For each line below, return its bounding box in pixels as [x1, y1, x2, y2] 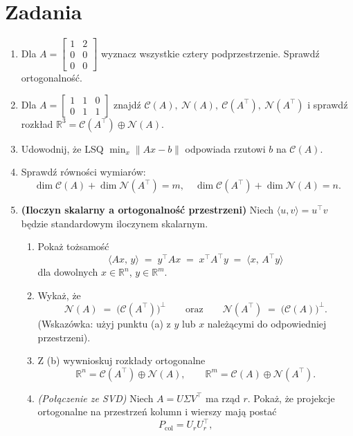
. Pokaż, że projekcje [247, 390, 335, 405]
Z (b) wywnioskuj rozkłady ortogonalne [37, 353, 206, 368]
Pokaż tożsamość [37, 239, 109, 254]
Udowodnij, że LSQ [21, 141, 104, 155]
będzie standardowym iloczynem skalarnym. [21, 216, 208, 230]
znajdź [114, 97, 141, 111]
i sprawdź [307, 97, 348, 111]
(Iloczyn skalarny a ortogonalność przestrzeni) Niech [21, 202, 274, 216]
